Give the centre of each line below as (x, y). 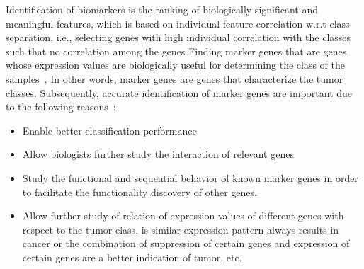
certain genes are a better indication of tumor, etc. (132, 257)
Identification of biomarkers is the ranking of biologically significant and (162, 9)
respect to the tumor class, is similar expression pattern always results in (181, 229)
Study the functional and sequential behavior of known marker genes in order (190, 177)
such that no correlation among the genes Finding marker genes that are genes (176, 51)
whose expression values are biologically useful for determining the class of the (176, 65)
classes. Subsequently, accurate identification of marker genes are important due (179, 92)
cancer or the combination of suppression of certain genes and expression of (186, 243)
